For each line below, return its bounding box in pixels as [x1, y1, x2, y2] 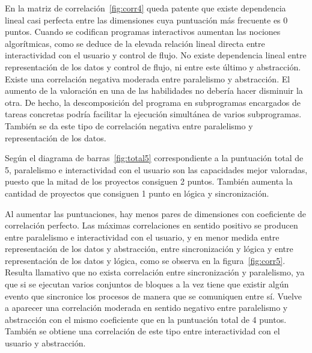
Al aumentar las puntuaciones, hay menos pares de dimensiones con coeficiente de [5, 207, 306, 219]
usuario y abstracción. [5, 337, 86, 349]
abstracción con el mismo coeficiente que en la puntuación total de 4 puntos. [5, 313, 287, 325]
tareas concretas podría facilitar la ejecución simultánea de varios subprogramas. [5, 108, 302, 120]
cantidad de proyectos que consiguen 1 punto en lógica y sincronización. [5, 186, 269, 199]
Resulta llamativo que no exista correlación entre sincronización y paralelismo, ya [5, 266, 305, 278]
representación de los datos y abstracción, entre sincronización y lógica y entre [5, 242, 293, 255]
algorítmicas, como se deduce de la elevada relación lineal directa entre [5, 37, 265, 49]
